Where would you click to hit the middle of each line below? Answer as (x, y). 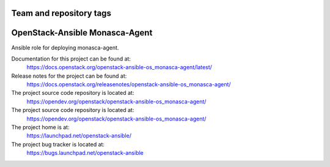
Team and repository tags (61, 13)
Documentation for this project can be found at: (71, 59)
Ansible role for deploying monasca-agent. (65, 47)
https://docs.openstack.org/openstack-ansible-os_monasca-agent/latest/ (119, 67)
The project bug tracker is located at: (58, 144)
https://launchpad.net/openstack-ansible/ (79, 136)
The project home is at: (40, 127)
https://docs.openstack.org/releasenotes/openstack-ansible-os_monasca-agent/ (129, 84)
